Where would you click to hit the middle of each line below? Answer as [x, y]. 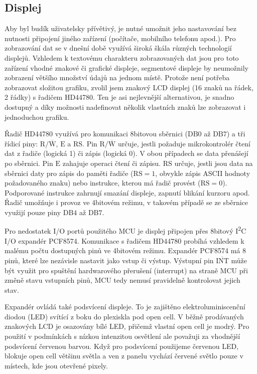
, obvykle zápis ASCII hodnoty [203, 173]
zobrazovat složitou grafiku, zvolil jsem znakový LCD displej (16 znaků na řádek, [129, 87]
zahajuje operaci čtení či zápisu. [112, 163]
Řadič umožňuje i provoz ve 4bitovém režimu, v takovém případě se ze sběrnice [126, 202]
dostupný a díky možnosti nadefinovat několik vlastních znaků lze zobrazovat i [125, 107]
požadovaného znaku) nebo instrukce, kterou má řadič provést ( [103, 183]
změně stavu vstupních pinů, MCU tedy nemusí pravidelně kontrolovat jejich [122, 280]
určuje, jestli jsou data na [214, 163]
